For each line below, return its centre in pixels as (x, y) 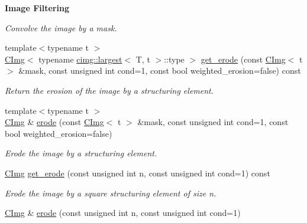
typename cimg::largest (80, 59)
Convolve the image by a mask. (61, 27)
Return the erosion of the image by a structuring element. (109, 90)
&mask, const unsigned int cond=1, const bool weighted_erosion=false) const (160, 70)
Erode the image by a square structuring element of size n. (111, 193)
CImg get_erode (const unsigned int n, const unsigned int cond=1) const (138, 173)
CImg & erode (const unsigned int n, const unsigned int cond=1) (123, 213)
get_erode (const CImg (243, 59)
